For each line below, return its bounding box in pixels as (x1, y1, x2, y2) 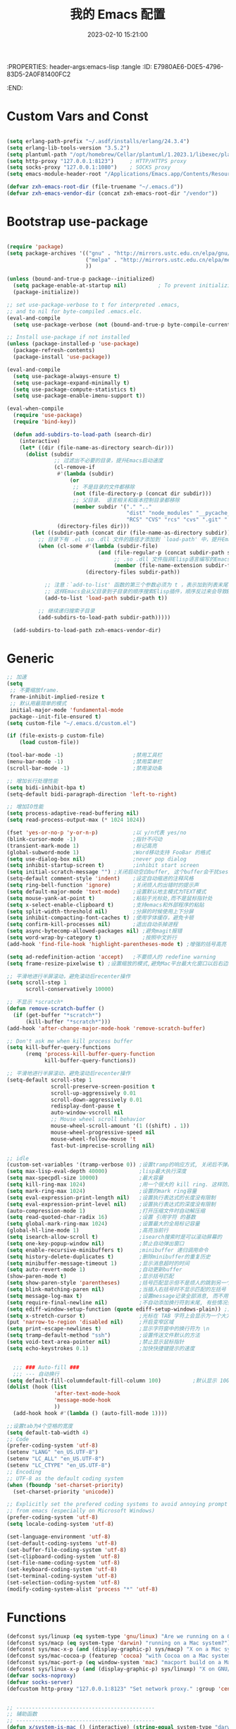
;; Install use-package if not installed (6, 334, 130, 341)
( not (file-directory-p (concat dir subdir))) (73, 490, 212, 497)
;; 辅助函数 (6, 1711, 38, 1718)
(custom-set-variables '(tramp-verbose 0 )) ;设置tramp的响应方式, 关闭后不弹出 (6, 1161, 233, 1168)
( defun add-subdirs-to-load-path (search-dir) (13, 431, 152, 438)
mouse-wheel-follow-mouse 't (51, 1135, 137, 1143)
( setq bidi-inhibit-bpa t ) (6, 784, 86, 791)
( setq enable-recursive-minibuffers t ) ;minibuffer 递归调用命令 (6, 1246, 209, 1254)
